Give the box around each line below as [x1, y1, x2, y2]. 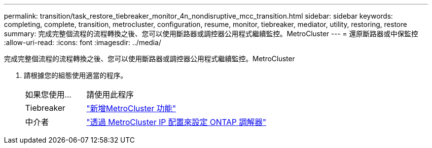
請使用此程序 [86, 90, 134, 99]
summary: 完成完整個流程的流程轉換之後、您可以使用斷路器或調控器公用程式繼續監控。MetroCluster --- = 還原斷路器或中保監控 [4, 29, 418, 38]
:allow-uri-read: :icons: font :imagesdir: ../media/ [4, 38, 161, 47]
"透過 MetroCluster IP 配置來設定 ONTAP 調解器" [86, 117, 266, 127]
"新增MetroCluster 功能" [86, 103, 176, 113]
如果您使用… [25, 90, 72, 99]
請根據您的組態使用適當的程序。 [24, 71, 127, 79]
